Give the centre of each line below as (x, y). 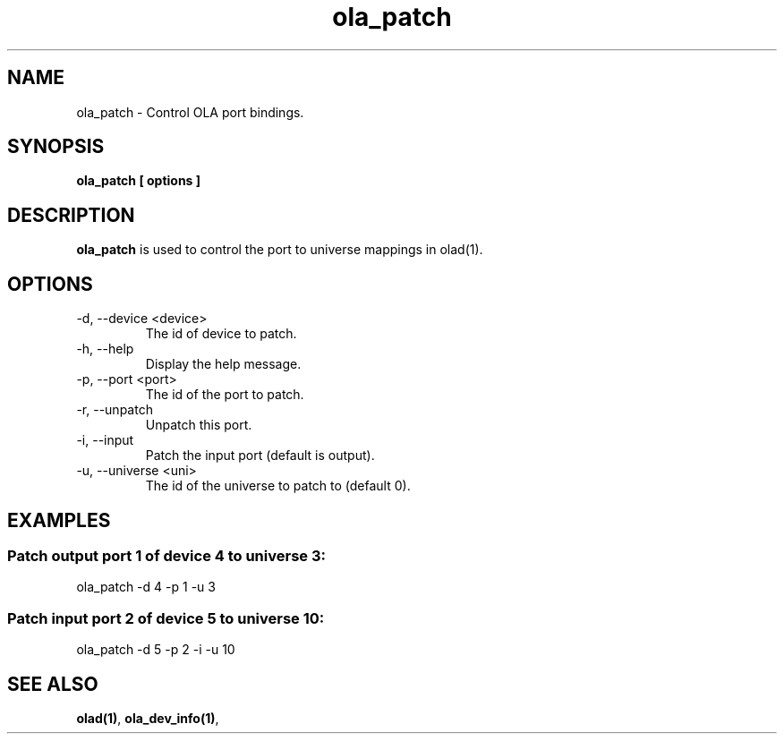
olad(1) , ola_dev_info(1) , (148, 718)
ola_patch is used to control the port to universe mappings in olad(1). (280, 250)
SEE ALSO (53, 684)
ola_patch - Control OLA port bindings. (190, 112)
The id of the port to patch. (225, 395)
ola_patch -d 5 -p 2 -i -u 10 (156, 650)
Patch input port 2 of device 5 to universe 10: (166, 618)
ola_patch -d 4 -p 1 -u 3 (146, 587)
